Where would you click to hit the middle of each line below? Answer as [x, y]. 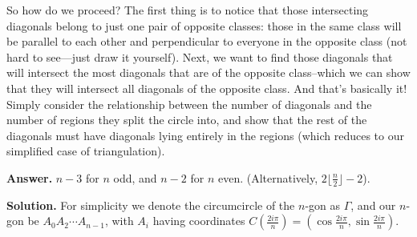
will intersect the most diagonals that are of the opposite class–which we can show [208, 72]
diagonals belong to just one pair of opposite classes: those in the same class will [204, 25]
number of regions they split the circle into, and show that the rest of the [187, 120]
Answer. [30, 177]
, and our [373, 205]
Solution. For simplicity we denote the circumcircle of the [151, 205]
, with [119, 221]
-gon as [322, 205]
